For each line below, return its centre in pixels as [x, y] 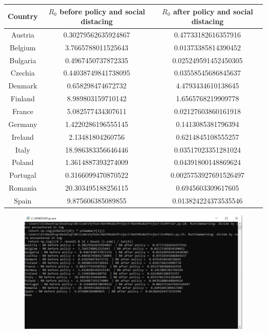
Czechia [23, 73]
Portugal [23, 175]
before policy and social [102, 11]
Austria [23, 34]
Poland [23, 162]
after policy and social [213, 11]
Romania [23, 188]
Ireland [23, 136]
